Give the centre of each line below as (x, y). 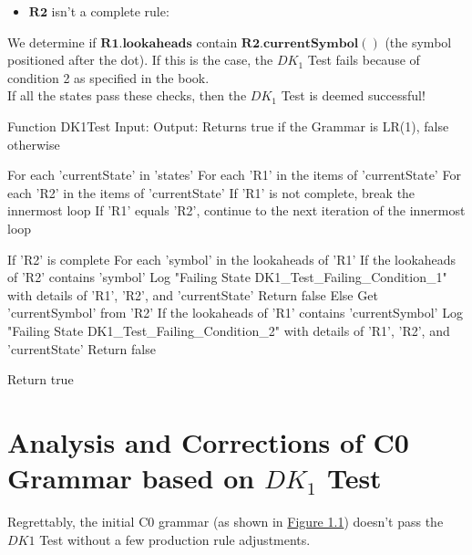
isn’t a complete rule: (110, 11)
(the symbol (418, 42)
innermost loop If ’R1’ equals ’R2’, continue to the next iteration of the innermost (236, 210)
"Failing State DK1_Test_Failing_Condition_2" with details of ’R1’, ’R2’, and (229, 330)
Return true (41, 379)
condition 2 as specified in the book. (108, 77)
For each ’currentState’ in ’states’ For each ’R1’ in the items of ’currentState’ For (234, 175)
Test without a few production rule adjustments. (175, 539)
